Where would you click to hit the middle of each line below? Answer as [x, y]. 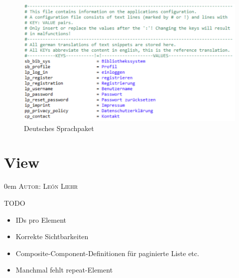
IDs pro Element [41, 219]
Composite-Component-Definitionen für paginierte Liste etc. [107, 253]
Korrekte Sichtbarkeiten [52, 236]
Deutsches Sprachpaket [59, 128]
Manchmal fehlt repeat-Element [64, 270]
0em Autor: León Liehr [41, 186]
